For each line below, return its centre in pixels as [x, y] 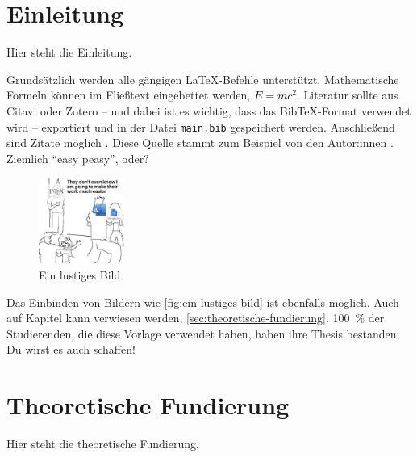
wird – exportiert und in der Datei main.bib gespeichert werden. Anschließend [201, 126]
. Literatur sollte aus [347, 95]
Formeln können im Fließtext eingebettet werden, [129, 95]
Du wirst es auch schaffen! [71, 349]
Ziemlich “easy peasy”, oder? [78, 158]
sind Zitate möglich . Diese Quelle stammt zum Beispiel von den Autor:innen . [200, 143]
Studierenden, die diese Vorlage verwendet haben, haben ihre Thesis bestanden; [203, 333]
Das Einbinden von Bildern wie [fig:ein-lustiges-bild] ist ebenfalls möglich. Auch [203, 302]
